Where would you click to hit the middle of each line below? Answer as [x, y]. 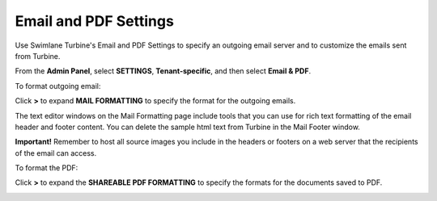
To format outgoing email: [58, 86]
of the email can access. [56, 153]
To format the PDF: [47, 168]
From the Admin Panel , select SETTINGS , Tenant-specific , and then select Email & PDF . [163, 71]
